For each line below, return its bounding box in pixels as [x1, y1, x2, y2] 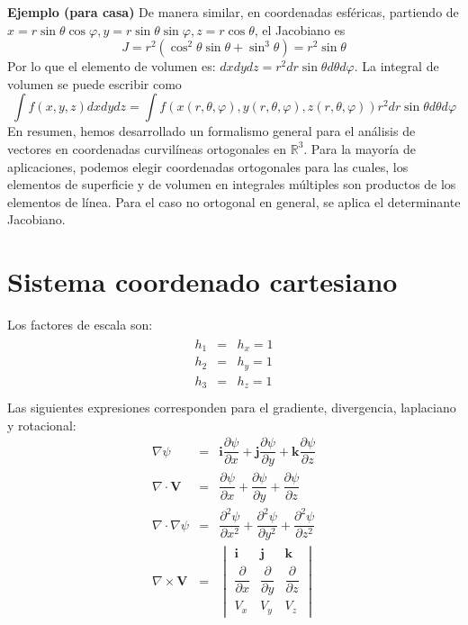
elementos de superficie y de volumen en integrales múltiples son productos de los [7, 175, 456, 194]
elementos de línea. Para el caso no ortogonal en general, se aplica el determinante [7, 192, 461, 211]
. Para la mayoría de [303, 139, 417, 158]
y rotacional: [7, 415, 76, 434]
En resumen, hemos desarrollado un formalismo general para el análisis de [7, 122, 416, 140]
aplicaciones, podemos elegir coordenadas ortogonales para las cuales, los [7, 157, 409, 176]
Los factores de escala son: [7, 315, 153, 334]
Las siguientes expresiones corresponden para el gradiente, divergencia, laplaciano [7, 398, 456, 417]
